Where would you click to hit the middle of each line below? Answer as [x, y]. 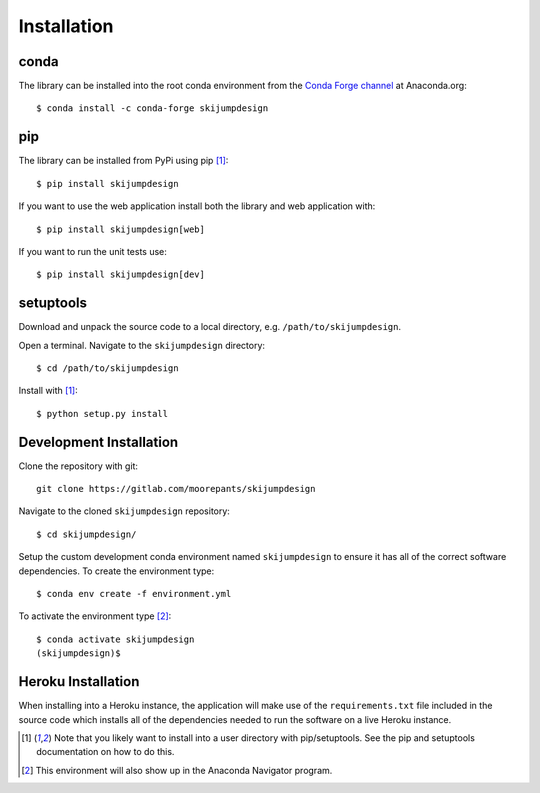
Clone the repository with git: [78, 466]
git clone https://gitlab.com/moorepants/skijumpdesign [176, 489]
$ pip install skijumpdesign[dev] [120, 274]
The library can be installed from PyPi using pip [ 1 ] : [123, 161]
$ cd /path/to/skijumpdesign [107, 368]
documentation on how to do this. [105, 752]
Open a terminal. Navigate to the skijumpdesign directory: [141, 345]
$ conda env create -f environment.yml [134, 594]
